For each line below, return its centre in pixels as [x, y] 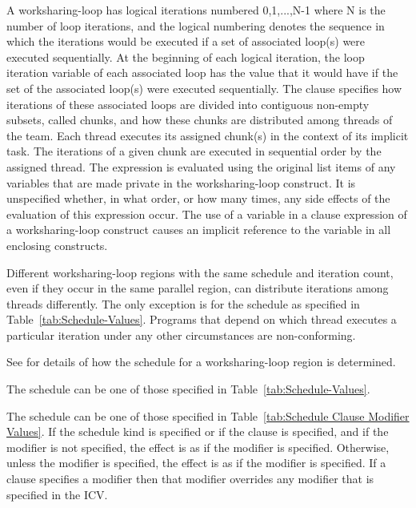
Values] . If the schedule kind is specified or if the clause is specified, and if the [198, 431]
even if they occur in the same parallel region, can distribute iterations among [198, 288]
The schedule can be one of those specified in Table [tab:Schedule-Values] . [188, 389]
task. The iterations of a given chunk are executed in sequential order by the [194, 151]
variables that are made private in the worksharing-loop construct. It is [181, 182]
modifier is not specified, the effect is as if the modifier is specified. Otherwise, [198, 447]
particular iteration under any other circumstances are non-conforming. [181, 335]
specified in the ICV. [57, 494]
